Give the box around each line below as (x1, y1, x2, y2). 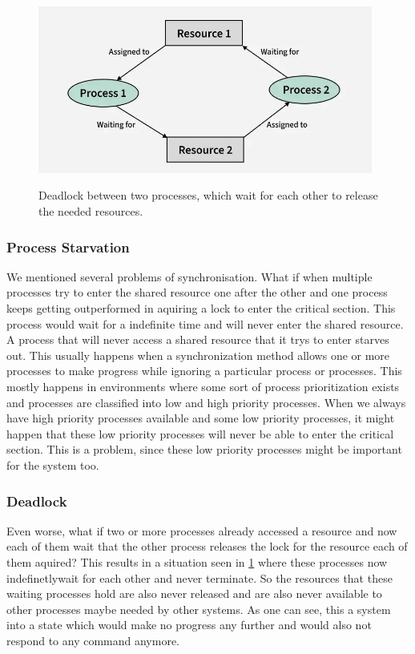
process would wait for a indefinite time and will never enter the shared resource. (6, 315, 404, 332)
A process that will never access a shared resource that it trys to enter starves (6, 331, 389, 348)
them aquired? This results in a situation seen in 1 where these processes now (6, 553, 388, 570)
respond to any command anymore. (6, 632, 179, 648)
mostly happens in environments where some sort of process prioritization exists (6, 378, 400, 395)
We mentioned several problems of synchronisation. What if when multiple (6, 268, 373, 285)
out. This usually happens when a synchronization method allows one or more (6, 346, 390, 363)
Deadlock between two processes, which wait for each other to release (38, 187, 378, 204)
